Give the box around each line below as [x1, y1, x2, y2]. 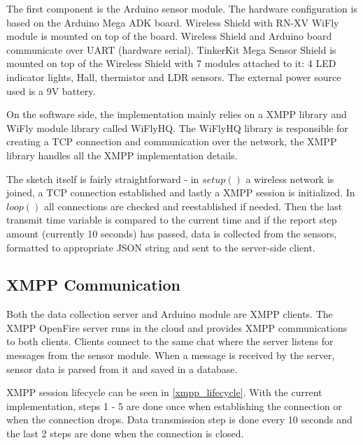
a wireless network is [245, 171, 334, 186]
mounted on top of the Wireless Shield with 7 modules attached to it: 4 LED [6, 56, 336, 71]
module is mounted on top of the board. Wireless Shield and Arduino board [6, 29, 332, 43]
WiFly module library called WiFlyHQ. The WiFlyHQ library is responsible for [6, 120, 348, 135]
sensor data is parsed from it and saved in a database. [6, 361, 238, 376]
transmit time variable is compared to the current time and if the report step [6, 212, 337, 227]
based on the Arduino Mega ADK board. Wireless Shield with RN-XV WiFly [6, 15, 339, 29]
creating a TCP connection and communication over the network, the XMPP [6, 134, 337, 149]
